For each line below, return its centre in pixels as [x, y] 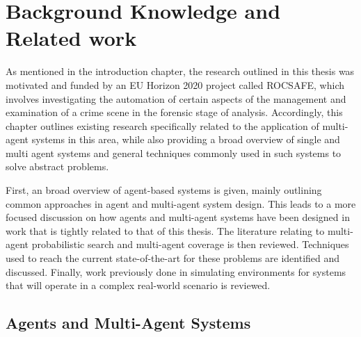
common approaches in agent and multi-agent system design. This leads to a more [181, 203]
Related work [71, 38]
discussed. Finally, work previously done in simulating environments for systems [176, 271]
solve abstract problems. [57, 166]
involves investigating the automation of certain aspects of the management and [176, 98]
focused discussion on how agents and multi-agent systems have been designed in [178, 217]
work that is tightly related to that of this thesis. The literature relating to [165, 230]
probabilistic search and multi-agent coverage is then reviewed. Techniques [190, 244]
